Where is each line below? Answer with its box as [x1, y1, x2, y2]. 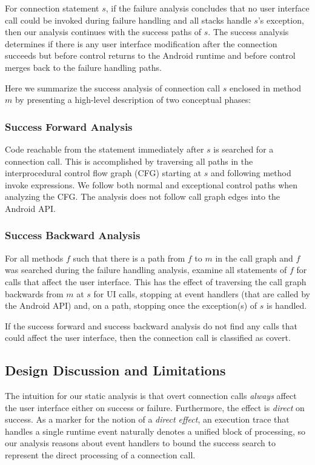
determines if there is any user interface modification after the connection [5, 37, 277, 50]
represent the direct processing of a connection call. [5, 449, 196, 461]
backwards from [5, 287, 64, 300]
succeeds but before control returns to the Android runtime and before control [5, 49, 296, 62]
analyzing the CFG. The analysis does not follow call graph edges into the [5, 190, 280, 203]
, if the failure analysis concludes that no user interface [105, 2, 310, 14]
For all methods [5, 251, 64, 264]
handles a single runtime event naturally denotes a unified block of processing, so [5, 424, 306, 437]
